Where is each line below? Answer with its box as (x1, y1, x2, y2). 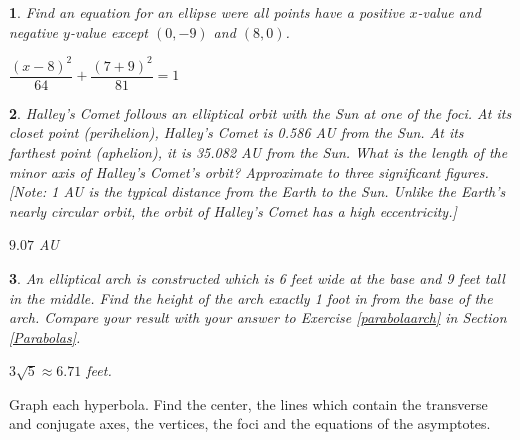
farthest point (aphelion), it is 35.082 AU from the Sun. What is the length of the (9, 141, 508, 162)
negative (9, 21, 59, 42)
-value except (69, 21, 148, 42)
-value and (417, 2, 481, 22)
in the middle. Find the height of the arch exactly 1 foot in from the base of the (9, 287, 493, 308)
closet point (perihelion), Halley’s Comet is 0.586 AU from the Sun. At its (9, 122, 464, 143)
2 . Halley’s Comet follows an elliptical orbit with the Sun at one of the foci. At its (9, 102, 512, 123)
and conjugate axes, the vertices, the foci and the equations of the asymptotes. (9, 413, 491, 434)
